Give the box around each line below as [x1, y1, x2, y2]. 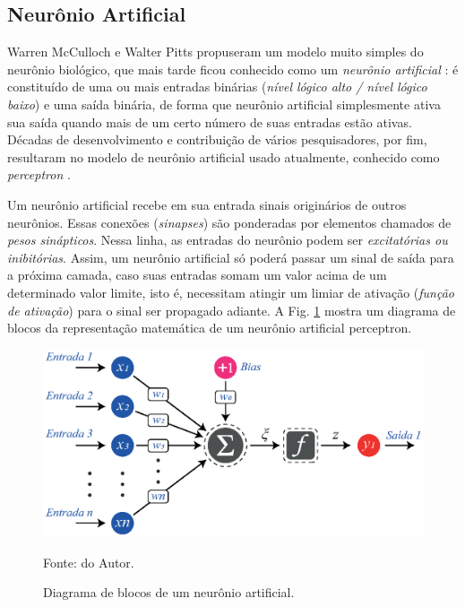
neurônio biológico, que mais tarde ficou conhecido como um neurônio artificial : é [7, 59, 459, 78]
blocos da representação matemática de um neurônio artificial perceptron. [7, 318, 412, 337]
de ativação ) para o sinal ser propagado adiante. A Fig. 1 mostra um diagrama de [7, 300, 456, 319]
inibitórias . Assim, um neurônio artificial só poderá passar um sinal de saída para [7, 247, 454, 266]
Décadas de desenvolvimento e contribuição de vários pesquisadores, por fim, [7, 130, 427, 149]
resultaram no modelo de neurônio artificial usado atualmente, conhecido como [7, 147, 440, 166]
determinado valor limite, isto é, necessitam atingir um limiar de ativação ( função [7, 282, 454, 301]
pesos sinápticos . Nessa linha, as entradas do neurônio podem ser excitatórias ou [7, 230, 448, 249]
